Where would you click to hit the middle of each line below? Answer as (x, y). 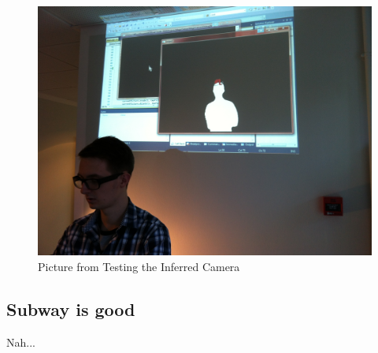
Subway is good (71, 308)
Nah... (21, 342)
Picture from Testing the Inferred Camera (139, 266)
